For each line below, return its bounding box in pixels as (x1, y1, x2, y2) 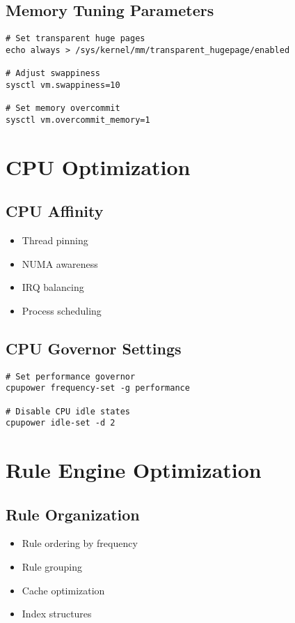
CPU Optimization (6, 152, 191, 181)
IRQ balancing (22, 280, 84, 294)
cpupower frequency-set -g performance (6, 383, 190, 393)
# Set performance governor (6, 371, 136, 382)
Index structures (22, 606, 92, 621)
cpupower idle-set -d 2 (6, 418, 115, 428)
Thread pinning (22, 233, 88, 248)
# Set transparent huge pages (6, 33, 145, 44)
